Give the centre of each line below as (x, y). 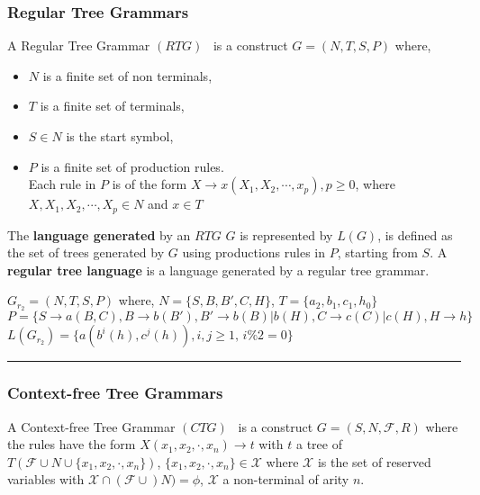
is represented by (286, 234)
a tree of (319, 444)
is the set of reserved (374, 461)
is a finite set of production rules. (132, 166)
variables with (46, 479)
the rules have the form (72, 444)
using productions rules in (254, 252)
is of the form (149, 184)
